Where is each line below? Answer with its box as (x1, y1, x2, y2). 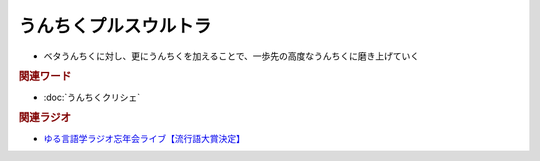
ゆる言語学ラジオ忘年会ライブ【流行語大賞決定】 (43, 132, 245, 144)
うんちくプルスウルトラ (18, 15, 212, 37)
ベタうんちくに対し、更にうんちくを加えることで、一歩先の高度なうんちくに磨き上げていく (43, 50, 420, 62)
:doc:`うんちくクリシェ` (43, 91, 141, 103)
